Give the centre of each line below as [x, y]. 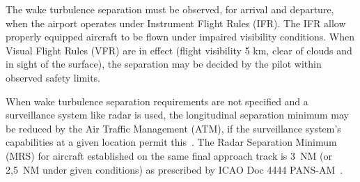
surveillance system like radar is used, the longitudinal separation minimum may [177, 115]
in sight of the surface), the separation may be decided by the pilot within [164, 64]
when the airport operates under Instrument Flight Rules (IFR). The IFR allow [176, 23]
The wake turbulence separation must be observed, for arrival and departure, [170, 9]
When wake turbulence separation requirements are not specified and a [157, 101]
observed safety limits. [53, 77]
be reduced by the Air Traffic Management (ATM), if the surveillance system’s [173, 128]
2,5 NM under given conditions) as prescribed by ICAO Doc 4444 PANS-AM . [174, 169]
